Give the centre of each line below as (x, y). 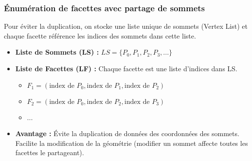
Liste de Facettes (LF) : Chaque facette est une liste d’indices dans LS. (126, 68)
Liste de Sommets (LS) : (57, 52)
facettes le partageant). (50, 152)
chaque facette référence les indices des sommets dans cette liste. (100, 35)
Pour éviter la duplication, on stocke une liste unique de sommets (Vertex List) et (126, 26)
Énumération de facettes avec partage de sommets (105, 8)
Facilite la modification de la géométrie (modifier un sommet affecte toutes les (132, 143)
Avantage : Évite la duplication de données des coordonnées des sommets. (127, 133)
